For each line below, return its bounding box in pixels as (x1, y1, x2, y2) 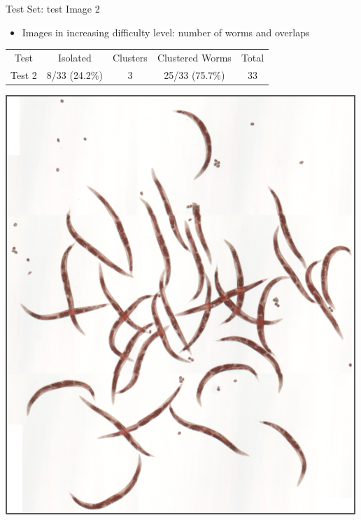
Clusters (112, 50, 148, 64)
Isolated (57, 50, 92, 64)
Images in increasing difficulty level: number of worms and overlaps (22, 24, 310, 39)
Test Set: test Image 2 (6, 1, 100, 15)
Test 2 (10, 67, 37, 82)
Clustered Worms (157, 50, 232, 64)
